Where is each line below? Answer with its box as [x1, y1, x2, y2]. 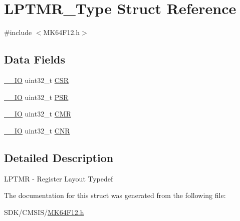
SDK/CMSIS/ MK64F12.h [4, 206, 84, 217]
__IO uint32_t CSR [4, 74, 69, 85]
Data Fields [4, 51, 66, 67]
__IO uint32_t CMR [4, 108, 71, 119]
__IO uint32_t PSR [4, 91, 69, 102]
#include [4, 27, 32, 37]
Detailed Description [4, 149, 114, 165]
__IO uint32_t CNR [4, 125, 70, 135]
